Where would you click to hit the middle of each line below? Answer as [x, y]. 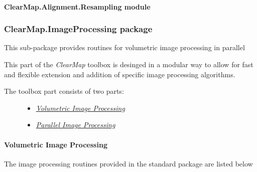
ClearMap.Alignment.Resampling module [77, 6]
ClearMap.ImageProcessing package [78, 29]
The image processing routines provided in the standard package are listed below [128, 163]
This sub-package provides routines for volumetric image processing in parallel [124, 47]
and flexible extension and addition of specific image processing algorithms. [120, 74]
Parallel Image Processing [76, 125]
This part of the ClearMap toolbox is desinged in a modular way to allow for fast [129, 64]
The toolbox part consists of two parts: [64, 91]
